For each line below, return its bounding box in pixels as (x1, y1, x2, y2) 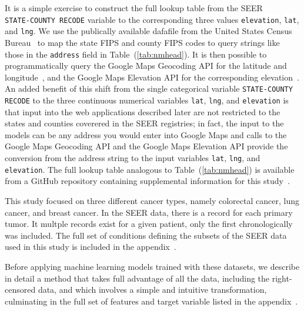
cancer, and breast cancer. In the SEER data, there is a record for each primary (5, 206, 293, 218)
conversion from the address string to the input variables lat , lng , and (5, 152, 260, 164)
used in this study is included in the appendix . (5, 240, 176, 253)
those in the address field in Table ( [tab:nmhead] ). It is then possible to (5, 48, 267, 60)
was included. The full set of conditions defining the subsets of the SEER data (5, 229, 287, 241)
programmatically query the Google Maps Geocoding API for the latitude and (5, 59, 287, 72)
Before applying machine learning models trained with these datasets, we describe (5, 260, 300, 272)
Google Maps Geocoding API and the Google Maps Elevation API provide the (5, 140, 288, 152)
